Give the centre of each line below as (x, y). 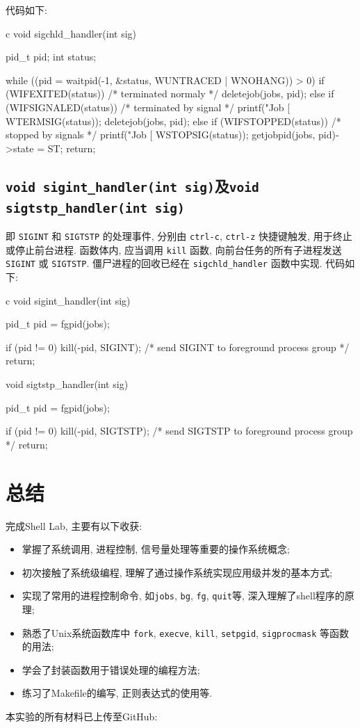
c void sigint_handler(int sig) (68, 300)
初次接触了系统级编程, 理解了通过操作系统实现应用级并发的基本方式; (177, 572)
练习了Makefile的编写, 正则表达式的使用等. (117, 693)
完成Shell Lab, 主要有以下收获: (74, 525)
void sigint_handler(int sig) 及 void (132, 185)
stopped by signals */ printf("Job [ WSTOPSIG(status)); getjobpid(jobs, (161, 135)
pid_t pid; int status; (51, 57)
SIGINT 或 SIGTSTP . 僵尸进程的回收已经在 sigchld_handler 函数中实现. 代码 (175, 263)
